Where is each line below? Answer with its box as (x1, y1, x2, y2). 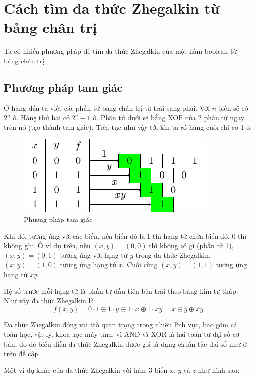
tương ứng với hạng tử (60, 250, 128, 260)
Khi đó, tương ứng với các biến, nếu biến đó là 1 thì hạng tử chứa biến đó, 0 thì (4, 230, 247, 241)
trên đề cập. (4, 348, 40, 358)
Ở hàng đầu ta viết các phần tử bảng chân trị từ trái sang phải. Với (4, 102, 210, 113)
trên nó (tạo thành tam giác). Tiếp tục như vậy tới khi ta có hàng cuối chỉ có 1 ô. (4, 122, 252, 132)
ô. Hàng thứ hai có (13, 112, 70, 123)
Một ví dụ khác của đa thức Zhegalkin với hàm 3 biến (4, 365, 168, 375)
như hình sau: (198, 365, 240, 375)
